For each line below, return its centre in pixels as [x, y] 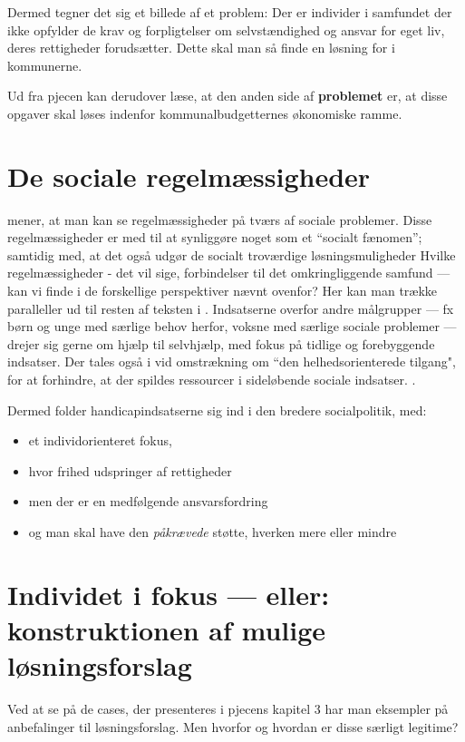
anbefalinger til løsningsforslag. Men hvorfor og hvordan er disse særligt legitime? [233, 726]
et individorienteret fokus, [100, 440]
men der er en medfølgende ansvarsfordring [148, 501]
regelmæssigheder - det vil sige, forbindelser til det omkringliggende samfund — [229, 273]
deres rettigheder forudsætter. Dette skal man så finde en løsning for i [201, 48]
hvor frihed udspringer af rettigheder [130, 470]
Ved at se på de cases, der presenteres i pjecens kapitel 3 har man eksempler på [228, 709]
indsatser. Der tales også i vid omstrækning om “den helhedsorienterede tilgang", [232, 361]
